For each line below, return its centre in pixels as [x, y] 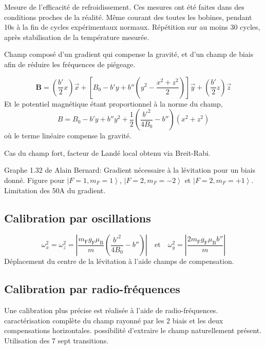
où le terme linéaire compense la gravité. [68, 136]
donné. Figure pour [34, 180]
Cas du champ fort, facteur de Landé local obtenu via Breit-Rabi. [107, 152]
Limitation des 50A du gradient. [55, 190]
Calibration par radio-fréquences [92, 289]
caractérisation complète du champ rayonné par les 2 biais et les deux [114, 320]
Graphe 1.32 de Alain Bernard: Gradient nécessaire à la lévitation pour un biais [130, 170]
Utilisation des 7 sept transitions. [56, 340]
